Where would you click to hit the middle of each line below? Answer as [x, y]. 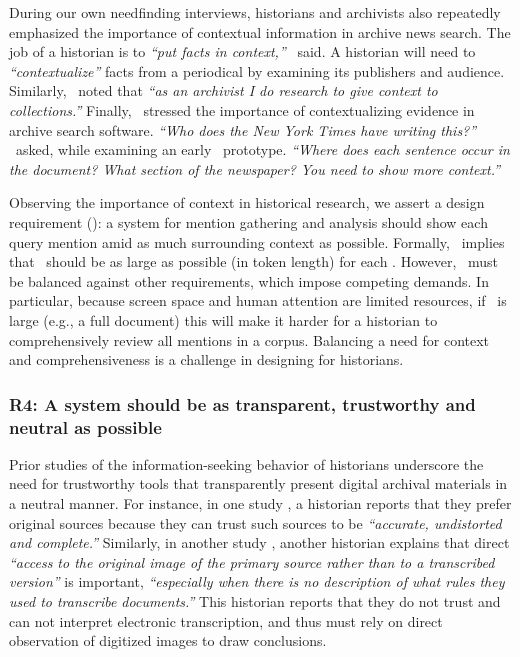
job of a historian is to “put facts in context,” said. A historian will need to [242, 51]
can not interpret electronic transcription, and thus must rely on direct [226, 620]
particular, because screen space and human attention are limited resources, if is [258, 300]
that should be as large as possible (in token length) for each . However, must [253, 261]
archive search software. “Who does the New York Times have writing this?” [243, 129]
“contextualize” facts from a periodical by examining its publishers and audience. [257, 70]
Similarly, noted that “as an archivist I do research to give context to [223, 90]
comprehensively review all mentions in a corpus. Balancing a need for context [249, 339]
